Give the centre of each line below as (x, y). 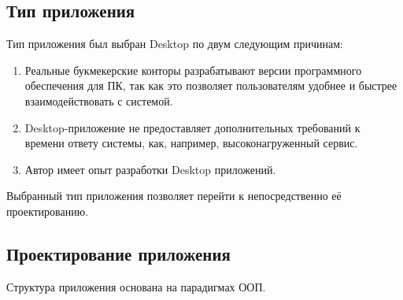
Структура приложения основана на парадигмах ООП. (136, 286)
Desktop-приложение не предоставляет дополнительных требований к (192, 127)
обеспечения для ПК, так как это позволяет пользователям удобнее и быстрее (211, 85)
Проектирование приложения (118, 253)
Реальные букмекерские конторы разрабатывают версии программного (193, 70)
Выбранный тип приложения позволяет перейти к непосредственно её (174, 196)
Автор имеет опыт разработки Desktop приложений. (150, 169)
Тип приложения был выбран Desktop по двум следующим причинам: (175, 44)
